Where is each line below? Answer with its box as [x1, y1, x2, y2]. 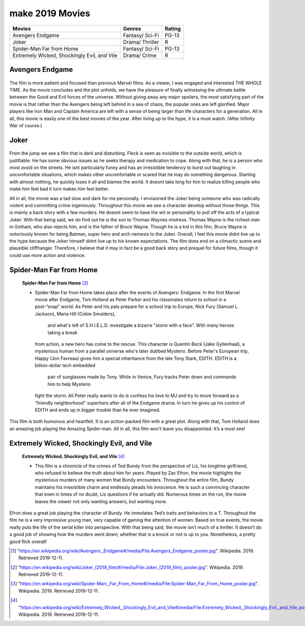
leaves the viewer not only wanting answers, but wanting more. [35, 498, 167, 504]
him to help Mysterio [47, 381, 91, 387]
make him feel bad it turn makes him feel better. [9, 186, 109, 192]
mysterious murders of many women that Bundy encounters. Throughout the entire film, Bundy [35, 477, 234, 483]
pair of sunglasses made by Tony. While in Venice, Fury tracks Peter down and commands [47, 374, 236, 380]
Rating [164, 25, 181, 32]
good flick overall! [9, 538, 47, 545]
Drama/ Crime [123, 51, 157, 59]
